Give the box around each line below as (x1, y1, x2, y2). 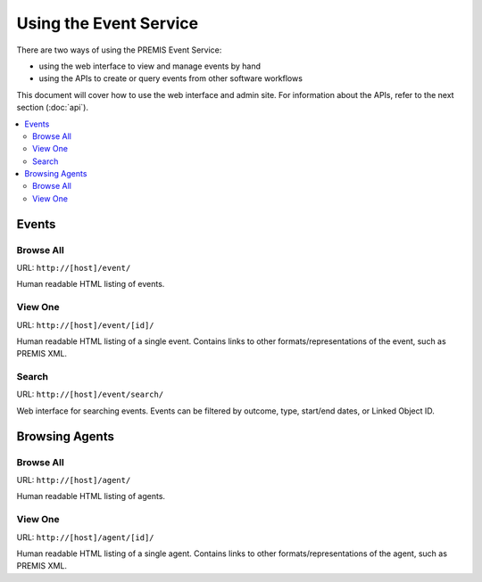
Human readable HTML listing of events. (16, 279, 165, 290)
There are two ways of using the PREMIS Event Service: (16, 45, 222, 55)
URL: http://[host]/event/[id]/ (16, 319, 155, 330)
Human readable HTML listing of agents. (16, 491, 165, 502)
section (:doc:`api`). (16, 102, 89, 113)
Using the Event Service (16, 13, 199, 33)
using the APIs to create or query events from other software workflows (38, 73, 303, 84)
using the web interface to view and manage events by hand (38, 61, 262, 71)
